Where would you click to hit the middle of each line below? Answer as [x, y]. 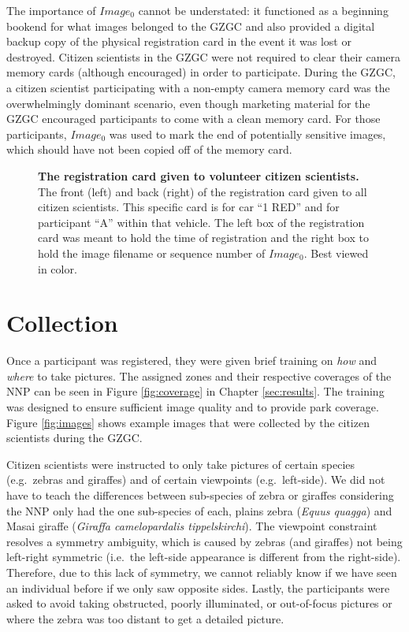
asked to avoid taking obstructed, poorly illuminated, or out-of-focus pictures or [199, 603]
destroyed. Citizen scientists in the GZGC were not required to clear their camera [204, 56]
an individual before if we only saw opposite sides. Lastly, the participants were [198, 587]
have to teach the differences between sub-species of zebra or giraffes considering [200, 494]
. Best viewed [336, 253]
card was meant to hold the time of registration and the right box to [203, 238]
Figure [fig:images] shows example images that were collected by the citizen [188, 422]
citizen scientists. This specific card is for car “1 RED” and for [189, 207]
